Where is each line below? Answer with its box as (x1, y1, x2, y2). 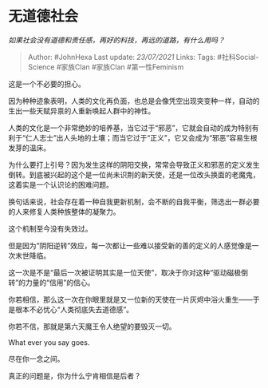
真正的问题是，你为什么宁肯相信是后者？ (8, 370, 141, 380)
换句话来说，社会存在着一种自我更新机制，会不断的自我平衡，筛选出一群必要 (8, 196, 260, 206)
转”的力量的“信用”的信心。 (8, 277, 95, 287)
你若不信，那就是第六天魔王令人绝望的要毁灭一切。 (8, 321, 176, 331)
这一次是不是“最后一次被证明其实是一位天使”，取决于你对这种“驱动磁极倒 (8, 267, 249, 277)
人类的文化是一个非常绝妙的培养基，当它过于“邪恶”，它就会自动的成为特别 (8, 123, 253, 133)
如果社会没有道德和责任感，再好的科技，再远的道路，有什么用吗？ (8, 35, 225, 45)
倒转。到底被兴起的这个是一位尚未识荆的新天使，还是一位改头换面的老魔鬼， (8, 169, 260, 180)
